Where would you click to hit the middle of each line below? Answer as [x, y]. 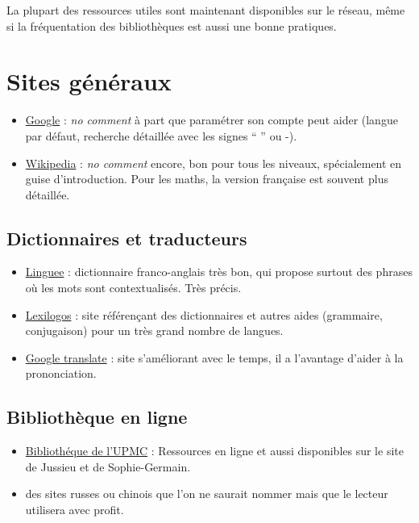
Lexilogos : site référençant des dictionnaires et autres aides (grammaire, [204, 314]
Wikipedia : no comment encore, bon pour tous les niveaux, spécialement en [214, 163]
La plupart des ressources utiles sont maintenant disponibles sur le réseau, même [206, 10]
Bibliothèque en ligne [97, 417]
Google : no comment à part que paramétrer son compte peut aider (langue [212, 120]
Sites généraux [89, 81]
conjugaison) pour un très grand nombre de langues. [154, 331]
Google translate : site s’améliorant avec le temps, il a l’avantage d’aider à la [214, 357]
